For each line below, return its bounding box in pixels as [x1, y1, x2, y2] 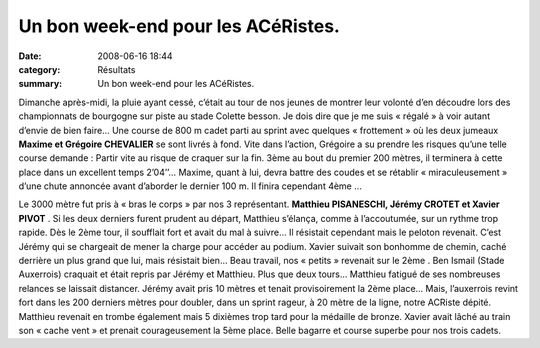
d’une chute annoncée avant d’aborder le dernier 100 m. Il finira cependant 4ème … [18, 180, 362, 192]
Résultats [97, 63, 136, 75]
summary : [18, 78, 63, 90]
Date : [18, 50, 42, 62]
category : [18, 63, 61, 75]
